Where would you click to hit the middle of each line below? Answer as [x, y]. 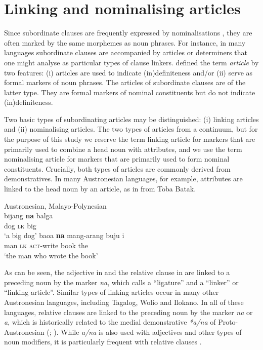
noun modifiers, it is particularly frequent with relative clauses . [103, 342]
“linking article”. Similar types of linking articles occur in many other [112, 292]
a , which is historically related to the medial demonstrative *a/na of [110, 322]
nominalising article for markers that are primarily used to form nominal [117, 159]
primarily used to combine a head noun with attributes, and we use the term [123, 149]
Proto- [228, 322]
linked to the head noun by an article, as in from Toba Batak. [100, 189]
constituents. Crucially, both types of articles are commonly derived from [117, 168]
